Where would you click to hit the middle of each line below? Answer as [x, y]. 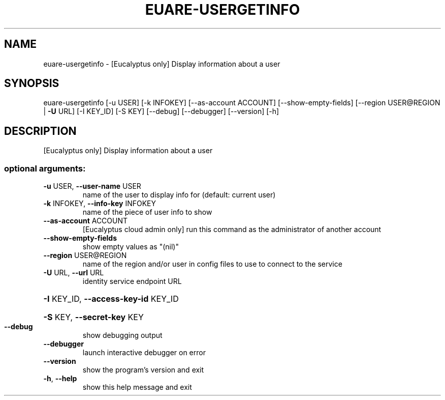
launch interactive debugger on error [144, 353]
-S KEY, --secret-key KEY [93, 317]
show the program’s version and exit [143, 370]
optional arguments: [45, 168]
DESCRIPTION [40, 131]
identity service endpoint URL [132, 281]
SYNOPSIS [32, 83]
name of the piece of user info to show [147, 212]
